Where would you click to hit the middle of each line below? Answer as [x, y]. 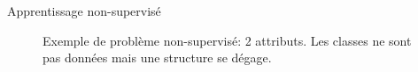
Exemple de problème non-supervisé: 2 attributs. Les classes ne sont [227, 40]
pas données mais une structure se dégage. [157, 58]
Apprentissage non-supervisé [84, 11]
